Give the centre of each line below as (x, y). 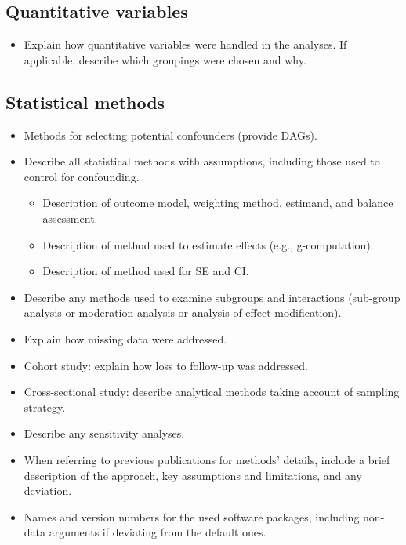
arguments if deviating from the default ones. (158, 532)
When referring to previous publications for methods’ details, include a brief (207, 459)
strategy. (45, 407)
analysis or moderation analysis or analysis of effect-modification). (183, 312)
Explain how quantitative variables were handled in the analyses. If (185, 44)
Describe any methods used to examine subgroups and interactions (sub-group (212, 297)
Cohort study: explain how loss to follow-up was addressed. (166, 365)
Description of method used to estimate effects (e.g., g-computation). (208, 244)
